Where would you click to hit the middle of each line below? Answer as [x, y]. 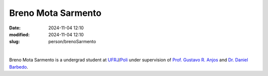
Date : [15, 28]
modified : [19, 34]
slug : [14, 42]
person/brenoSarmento [72, 42]
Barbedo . [19, 67]
